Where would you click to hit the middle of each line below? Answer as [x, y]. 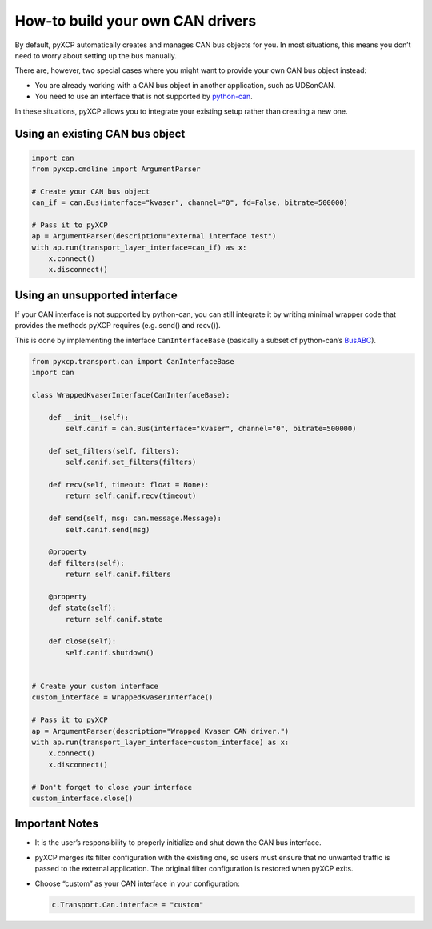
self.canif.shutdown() [110, 653]
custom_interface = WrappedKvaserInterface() [122, 697]
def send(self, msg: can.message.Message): [135, 519]
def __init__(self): [89, 417]
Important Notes [57, 824]
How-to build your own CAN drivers [136, 21]
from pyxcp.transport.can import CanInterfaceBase [133, 361]
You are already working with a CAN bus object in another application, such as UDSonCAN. [185, 85]
